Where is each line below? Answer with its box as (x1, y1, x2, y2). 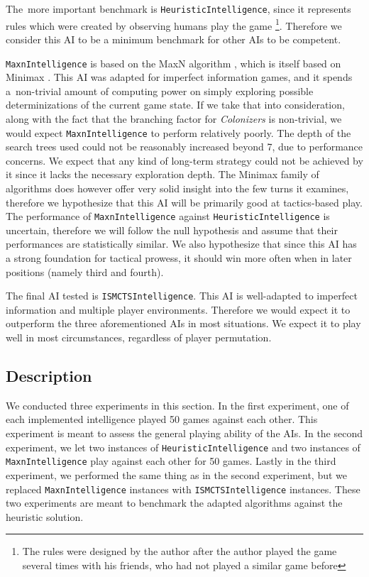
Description (6, 365, 92, 387)
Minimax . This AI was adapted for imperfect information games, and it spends (6, 70, 353, 84)
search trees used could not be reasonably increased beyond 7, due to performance (6, 139, 363, 154)
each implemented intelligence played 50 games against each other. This (6, 412, 318, 427)
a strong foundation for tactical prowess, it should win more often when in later (6, 251, 352, 265)
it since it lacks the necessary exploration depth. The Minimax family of (6, 167, 319, 182)
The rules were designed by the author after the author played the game (22, 544, 337, 559)
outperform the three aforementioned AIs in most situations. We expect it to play (6, 316, 361, 331)
